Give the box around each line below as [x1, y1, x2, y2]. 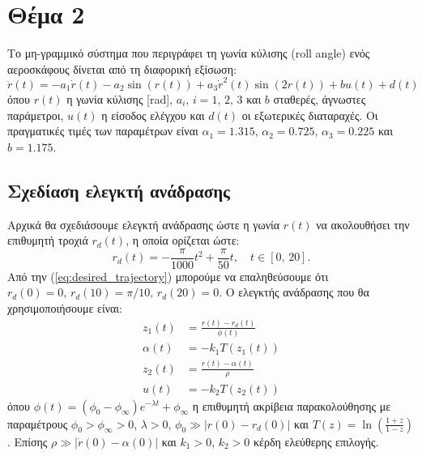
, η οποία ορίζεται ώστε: [126, 232, 240, 249]
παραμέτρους [7, 415, 68, 432]
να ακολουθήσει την [316, 215, 410, 232]
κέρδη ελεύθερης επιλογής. [254, 433, 379, 450]
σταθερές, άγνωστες [273, 91, 366, 108]
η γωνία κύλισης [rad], [66, 91, 173, 108]
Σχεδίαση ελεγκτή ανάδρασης [7, 177, 230, 202]
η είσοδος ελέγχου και [101, 106, 205, 123]
